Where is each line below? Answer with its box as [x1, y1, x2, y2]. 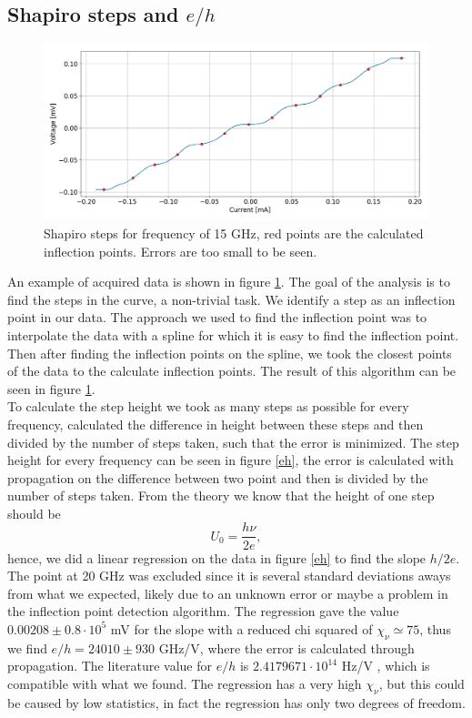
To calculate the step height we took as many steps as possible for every [7, 397, 409, 416]
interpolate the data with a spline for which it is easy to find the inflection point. [7, 325, 459, 344]
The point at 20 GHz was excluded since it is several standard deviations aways [7, 566, 451, 585]
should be [7, 503, 61, 522]
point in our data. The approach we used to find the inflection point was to [7, 308, 427, 327]
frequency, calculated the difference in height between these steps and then [7, 414, 424, 433]
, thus [419, 619, 451, 638]
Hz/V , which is [341, 656, 430, 675]
